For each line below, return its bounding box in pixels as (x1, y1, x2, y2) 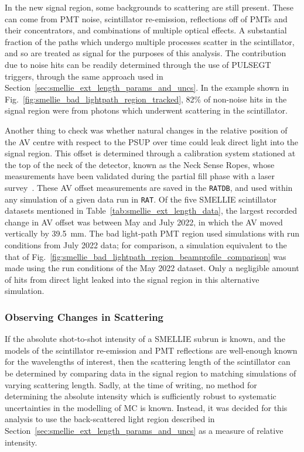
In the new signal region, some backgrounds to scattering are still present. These (5, 1, 294, 13)
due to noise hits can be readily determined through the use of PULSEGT (5, 58, 271, 70)
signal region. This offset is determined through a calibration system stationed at (5, 147, 296, 159)
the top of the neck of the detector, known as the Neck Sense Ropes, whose (5, 158, 275, 170)
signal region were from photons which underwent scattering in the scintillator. (5, 104, 288, 117)
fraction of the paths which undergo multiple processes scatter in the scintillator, (5, 35, 295, 47)
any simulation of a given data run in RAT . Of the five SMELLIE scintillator (5, 193, 277, 205)
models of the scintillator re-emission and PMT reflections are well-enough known (5, 344, 298, 356)
